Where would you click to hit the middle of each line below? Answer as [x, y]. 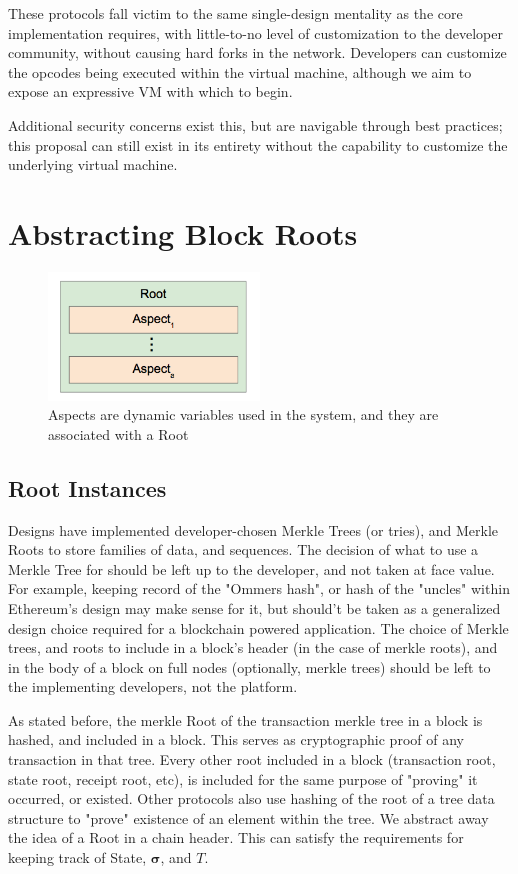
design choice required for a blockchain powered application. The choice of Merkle [258, 627]
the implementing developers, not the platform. [153, 686]
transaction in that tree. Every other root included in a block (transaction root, [252, 759]
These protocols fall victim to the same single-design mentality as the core [235, 13]
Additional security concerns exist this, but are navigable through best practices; [255, 124]
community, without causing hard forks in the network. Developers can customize [257, 52]
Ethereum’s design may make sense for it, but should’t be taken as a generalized [254, 607]
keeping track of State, [77, 857]
